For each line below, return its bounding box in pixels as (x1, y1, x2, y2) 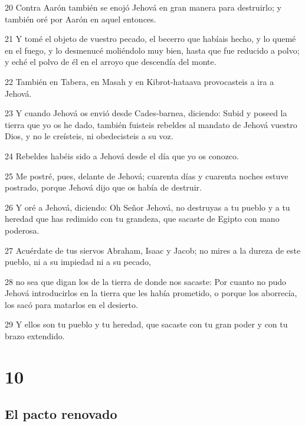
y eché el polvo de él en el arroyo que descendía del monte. (5, 55, 217, 68)
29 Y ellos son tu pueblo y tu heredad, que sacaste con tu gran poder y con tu (5, 318, 288, 330)
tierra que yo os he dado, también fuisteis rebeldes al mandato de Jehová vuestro (5, 118, 297, 130)
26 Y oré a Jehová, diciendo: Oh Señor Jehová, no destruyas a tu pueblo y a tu (5, 201, 290, 213)
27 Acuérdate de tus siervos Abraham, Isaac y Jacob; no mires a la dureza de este (5, 244, 301, 256)
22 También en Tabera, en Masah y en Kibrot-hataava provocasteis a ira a (5, 75, 274, 87)
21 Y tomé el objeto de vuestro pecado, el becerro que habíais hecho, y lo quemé (5, 32, 296, 45)
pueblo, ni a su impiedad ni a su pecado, (5, 255, 151, 268)
